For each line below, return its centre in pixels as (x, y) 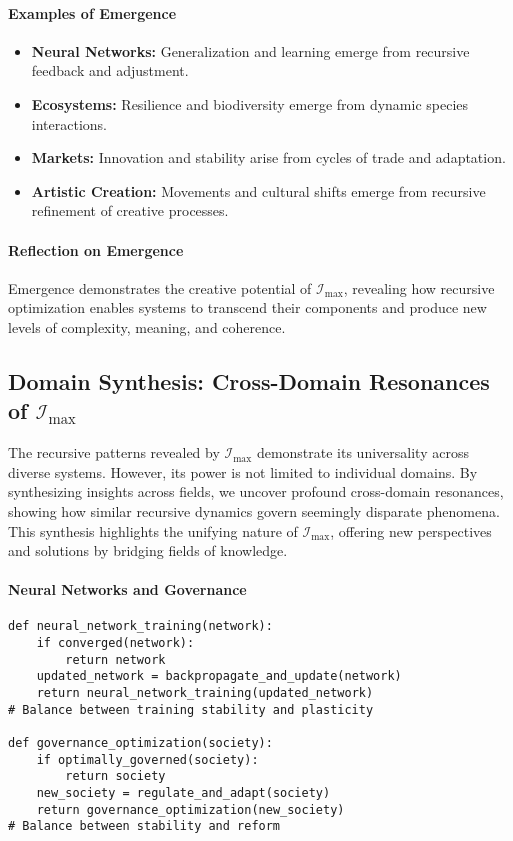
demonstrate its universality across (362, 452)
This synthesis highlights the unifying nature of (153, 530)
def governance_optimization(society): (140, 743)
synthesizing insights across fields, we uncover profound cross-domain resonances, (256, 491)
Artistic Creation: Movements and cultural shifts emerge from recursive (258, 190)
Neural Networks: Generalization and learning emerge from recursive (250, 50)
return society (115, 776)
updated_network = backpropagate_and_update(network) (219, 676)
